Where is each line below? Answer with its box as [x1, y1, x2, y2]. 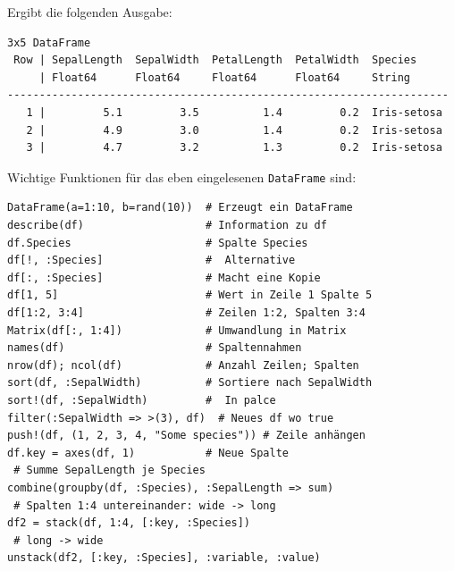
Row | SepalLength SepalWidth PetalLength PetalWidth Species [13, 54, 417, 67]
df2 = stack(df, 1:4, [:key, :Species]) [7, 516, 251, 530]
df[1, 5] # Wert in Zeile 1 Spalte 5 [7, 289, 373, 302]
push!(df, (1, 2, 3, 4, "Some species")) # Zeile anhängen [7, 429, 366, 442]
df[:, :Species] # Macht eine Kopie [7, 271, 321, 284]
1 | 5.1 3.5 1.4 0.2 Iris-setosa [26, 105, 442, 119]
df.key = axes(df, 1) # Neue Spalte [7, 446, 289, 459]
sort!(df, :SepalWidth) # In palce [7, 393, 276, 407]
